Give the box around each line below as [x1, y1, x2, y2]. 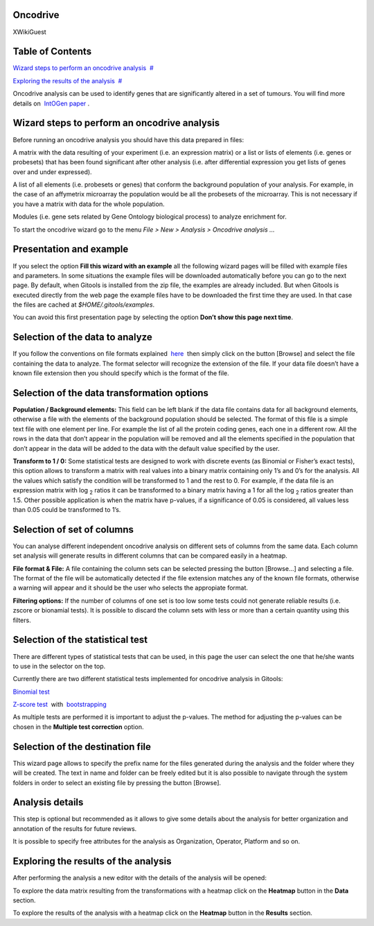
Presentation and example [12, 243, 129, 255]
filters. [12, 616, 31, 624]
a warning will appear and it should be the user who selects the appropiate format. [12, 583, 249, 592]
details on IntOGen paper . [12, 99, 90, 108]
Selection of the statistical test [12, 634, 148, 646]
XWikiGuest [12, 28, 46, 36]
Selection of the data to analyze [12, 332, 152, 343]
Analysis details [12, 796, 84, 808]
